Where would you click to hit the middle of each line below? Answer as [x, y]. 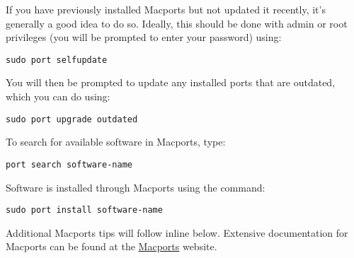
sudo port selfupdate [57, 60]
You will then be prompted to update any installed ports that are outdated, [171, 82]
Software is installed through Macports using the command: [136, 187]
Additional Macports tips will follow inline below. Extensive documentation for [177, 232]
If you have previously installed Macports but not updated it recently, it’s [166, 9]
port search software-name [69, 164]
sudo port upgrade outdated [72, 119]
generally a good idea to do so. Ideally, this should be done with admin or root [177, 23]
